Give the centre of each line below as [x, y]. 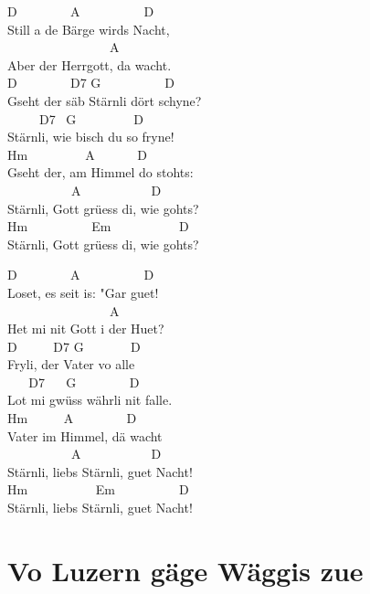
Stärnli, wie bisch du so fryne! [91, 137]
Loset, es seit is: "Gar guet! [83, 292]
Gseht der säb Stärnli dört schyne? [105, 100]
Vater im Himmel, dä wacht [85, 435]
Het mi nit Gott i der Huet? [86, 329]
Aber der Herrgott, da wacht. [90, 64]
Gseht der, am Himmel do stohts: [100, 172]
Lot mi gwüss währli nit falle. [90, 400]
